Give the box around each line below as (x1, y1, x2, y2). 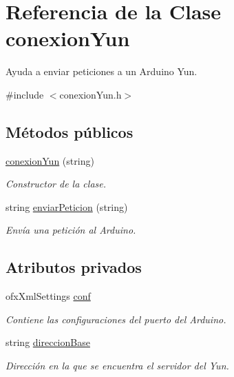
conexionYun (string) (6, 153, 94, 167)
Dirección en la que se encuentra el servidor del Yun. (6, 358, 229, 373)
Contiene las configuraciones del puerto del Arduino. (6, 312, 226, 326)
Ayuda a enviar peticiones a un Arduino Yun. (6, 64, 198, 79)
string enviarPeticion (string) (6, 199, 128, 214)
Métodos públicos (6, 121, 134, 142)
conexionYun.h (59, 87, 122, 101)
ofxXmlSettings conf (6, 289, 91, 303)
